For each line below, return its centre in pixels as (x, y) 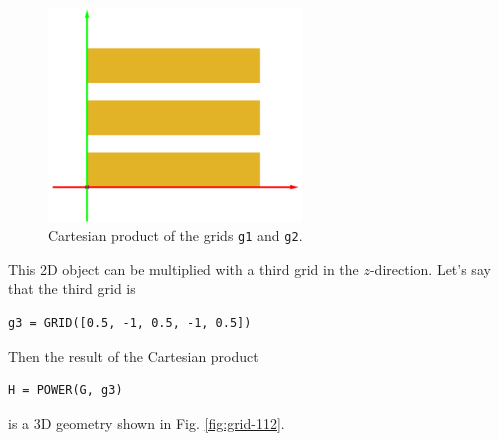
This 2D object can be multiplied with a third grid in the (183, 268)
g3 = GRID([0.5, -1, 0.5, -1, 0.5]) (130, 323)
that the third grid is (72, 288)
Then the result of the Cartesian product (133, 355)
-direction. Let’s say (430, 268)
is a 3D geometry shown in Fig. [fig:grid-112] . (146, 422)
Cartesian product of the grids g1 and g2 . (175, 235)
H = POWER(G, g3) (65, 390)
